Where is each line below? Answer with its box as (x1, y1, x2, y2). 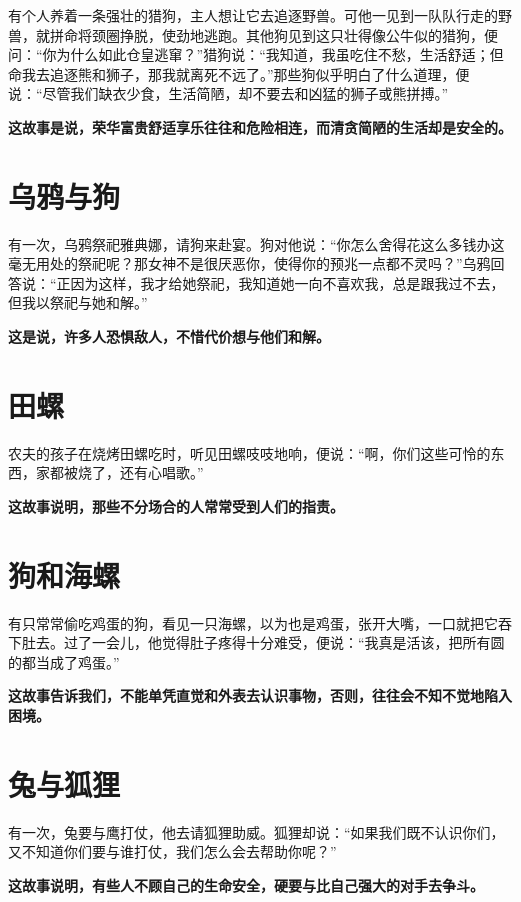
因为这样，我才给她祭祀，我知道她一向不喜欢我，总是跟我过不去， (70, 272, 505, 293)
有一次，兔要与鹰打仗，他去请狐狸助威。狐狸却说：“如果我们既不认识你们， (8, 821, 505, 842)
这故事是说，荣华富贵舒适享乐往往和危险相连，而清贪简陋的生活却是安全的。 (8, 116, 512, 137)
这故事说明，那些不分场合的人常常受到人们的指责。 (8, 495, 344, 516)
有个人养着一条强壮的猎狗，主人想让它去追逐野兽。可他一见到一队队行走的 (8, 5, 498, 25)
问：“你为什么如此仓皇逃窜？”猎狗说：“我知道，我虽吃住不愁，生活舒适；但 (8, 44, 504, 65)
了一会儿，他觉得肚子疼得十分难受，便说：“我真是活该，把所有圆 (77, 632, 505, 653)
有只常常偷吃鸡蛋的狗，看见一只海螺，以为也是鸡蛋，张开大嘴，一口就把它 (8, 612, 498, 633)
